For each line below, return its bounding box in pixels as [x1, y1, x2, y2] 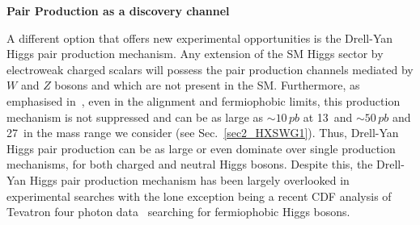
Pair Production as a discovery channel [6, 2, 230, 19]
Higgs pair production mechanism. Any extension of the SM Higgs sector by [6, 45, 384, 62]
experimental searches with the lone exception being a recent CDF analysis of [6, 187, 392, 204]
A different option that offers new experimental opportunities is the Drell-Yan [6, 29, 393, 46]
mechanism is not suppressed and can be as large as [6, 108, 264, 125]
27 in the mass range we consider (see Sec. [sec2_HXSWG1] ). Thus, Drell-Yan [6, 124, 399, 141]
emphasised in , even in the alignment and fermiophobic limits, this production [6, 92, 401, 109]
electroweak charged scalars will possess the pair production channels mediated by [6, 60, 414, 77]
